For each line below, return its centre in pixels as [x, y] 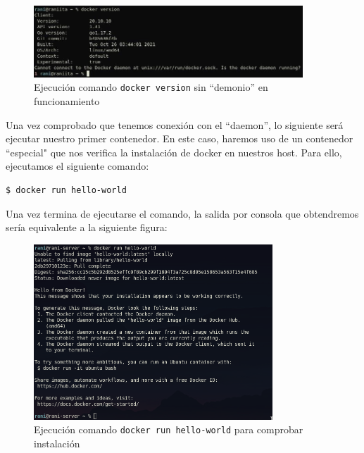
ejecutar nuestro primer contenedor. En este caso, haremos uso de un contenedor [180, 138]
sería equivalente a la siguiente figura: [87, 227]
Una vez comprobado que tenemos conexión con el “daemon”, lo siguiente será [175, 124]
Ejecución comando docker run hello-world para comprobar [169, 429]
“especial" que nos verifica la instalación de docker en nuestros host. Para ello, [174, 152]
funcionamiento [67, 100]
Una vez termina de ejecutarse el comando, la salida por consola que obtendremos [182, 213]
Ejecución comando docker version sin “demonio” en [151, 87]
